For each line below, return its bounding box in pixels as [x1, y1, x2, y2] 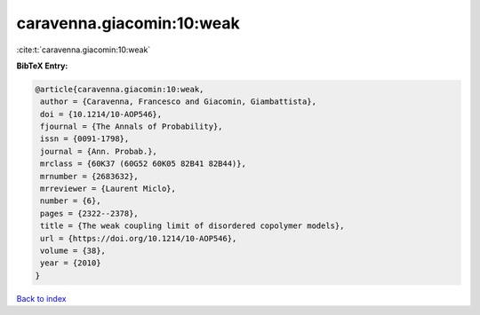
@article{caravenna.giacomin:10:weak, [35, 84, 204, 94]
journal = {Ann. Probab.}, [40, 146, 157, 156]
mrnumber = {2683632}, [40, 171, 140, 181]
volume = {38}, [40, 246, 107, 256]
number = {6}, [40, 196, 101, 206]
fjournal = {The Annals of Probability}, [40, 122, 223, 132]
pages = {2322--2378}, [40, 209, 140, 218]
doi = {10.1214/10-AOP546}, [40, 109, 163, 119]
